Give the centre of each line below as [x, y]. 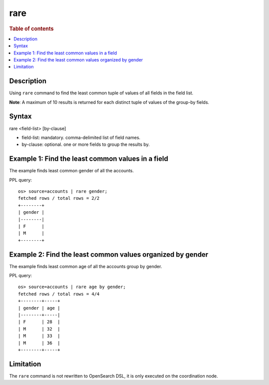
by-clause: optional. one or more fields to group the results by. [86, 144]
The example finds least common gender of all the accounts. [71, 171]
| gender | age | [39, 308]
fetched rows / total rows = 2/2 [59, 198]
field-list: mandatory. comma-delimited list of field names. [81, 137]
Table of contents [32, 28]
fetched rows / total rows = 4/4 [59, 294]
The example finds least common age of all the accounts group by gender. [86, 266]
